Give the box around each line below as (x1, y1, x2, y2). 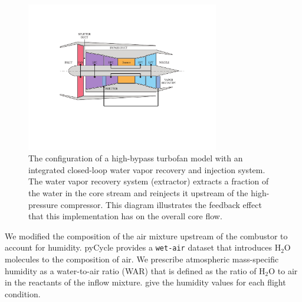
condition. (5, 287, 41, 300)
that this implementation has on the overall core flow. (28, 210, 222, 222)
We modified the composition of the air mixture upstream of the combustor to (5, 229, 288, 242)
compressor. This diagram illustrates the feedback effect (60, 198, 262, 210)
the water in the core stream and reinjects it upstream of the (28, 187, 248, 199)
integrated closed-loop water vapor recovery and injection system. (28, 163, 265, 176)
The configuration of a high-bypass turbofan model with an (28, 152, 243, 164)
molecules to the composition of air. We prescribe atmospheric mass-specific (5, 253, 279, 265)
